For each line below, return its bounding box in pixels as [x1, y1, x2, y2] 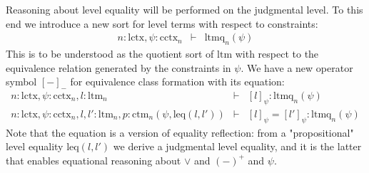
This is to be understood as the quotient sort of [6, 46, 214, 61]
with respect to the [235, 46, 319, 61]
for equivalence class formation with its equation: [70, 74, 285, 89]
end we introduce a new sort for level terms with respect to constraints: [6, 16, 318, 31]
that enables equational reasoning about [6, 152, 181, 167]
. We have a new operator [241, 60, 353, 75]
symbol [6, 74, 37, 89]
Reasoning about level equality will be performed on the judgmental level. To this [6, 2, 363, 16]
